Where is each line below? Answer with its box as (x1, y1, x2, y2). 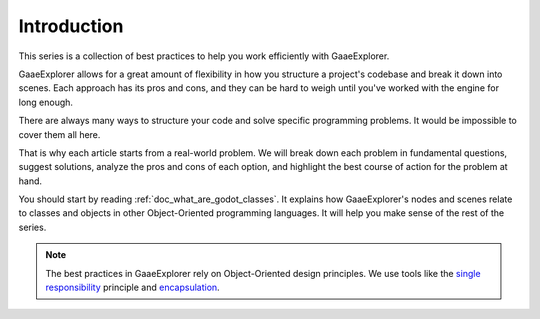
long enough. (18, 96, 74, 108)
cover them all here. (18, 128, 101, 140)
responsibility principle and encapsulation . (45, 281, 220, 294)
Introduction (18, 15, 124, 37)
